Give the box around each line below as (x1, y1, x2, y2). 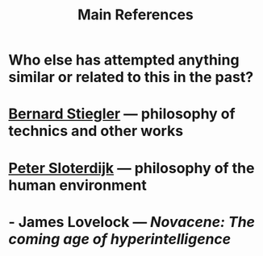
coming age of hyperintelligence (8, 229, 232, 248)
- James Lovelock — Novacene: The (8, 213, 256, 231)
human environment (8, 175, 147, 194)
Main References (77, 6, 194, 24)
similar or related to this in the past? (8, 68, 254, 86)
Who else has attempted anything (8, 51, 240, 69)
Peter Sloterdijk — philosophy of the (8, 159, 255, 177)
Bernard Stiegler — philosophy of (8, 105, 236, 123)
